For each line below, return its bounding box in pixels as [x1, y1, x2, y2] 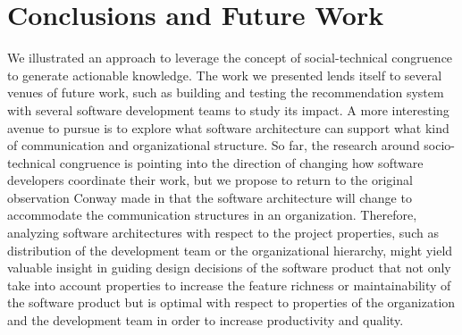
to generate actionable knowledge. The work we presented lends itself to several [7, 65, 442, 84]
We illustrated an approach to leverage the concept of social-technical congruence [7, 48, 453, 67]
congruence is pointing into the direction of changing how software [59, 153, 424, 172]
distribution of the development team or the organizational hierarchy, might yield [7, 240, 453, 259]
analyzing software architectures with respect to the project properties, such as [7, 223, 439, 242]
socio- [424, 136, 456, 155]
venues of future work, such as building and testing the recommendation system [7, 83, 444, 102]
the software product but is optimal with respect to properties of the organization [7, 293, 456, 312]
